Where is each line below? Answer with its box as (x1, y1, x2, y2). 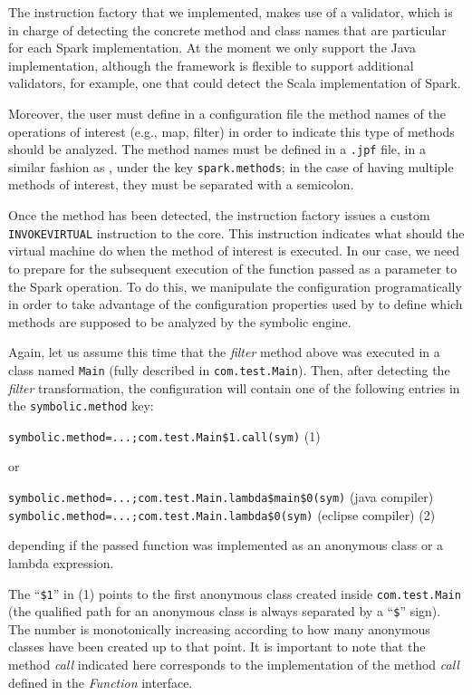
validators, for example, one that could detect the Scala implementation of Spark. (8, 73, 461, 92)
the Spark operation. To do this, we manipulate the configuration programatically (8, 276, 462, 295)
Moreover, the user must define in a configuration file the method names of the (8, 103, 446, 122)
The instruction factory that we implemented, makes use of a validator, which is (8, 3, 453, 21)
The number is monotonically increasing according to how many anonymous (8, 619, 430, 638)
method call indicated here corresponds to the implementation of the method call (8, 655, 459, 674)
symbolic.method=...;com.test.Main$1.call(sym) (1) (8, 426, 321, 445)
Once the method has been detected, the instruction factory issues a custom (8, 206, 430, 225)
